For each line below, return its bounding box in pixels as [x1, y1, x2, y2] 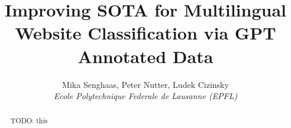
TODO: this [10, 116, 48, 126]
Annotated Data [77, 44, 214, 68]
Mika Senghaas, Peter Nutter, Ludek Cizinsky [62, 78, 229, 90]
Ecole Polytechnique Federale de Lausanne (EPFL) [53, 90, 238, 102]
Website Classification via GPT [15, 21, 276, 45]
